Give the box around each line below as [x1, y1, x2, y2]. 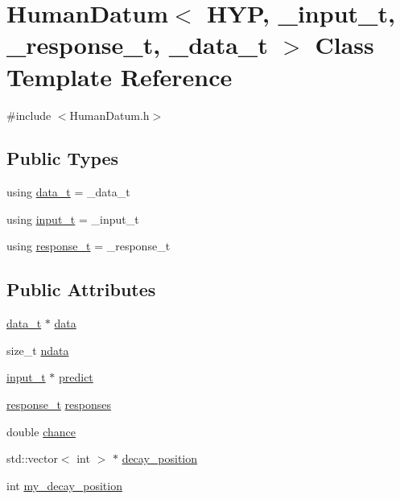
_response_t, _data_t [6, 28, 268, 61]
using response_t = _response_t [6, 237, 171, 254]
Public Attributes [6, 277, 156, 302]
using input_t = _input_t [6, 210, 139, 227]
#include [6, 106, 52, 123]
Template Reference [6, 60, 233, 93]
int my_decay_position [6, 476, 122, 493]
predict [58, 369, 93, 386]
